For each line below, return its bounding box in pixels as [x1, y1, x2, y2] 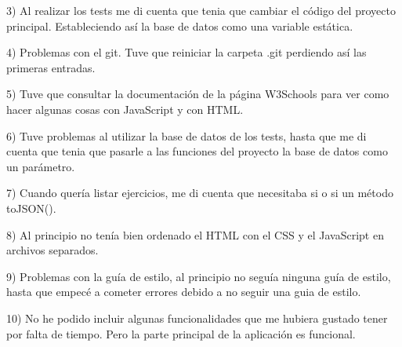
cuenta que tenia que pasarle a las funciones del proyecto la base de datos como [6, 143, 388, 159]
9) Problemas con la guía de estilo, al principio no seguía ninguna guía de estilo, [6, 268, 391, 284]
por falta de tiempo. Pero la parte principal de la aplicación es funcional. [6, 325, 356, 342]
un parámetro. [6, 158, 75, 174]
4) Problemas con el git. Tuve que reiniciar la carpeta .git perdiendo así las [6, 44, 367, 60]
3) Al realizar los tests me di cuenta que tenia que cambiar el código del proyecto [6, 2, 396, 18]
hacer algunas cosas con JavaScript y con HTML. [6, 100, 244, 117]
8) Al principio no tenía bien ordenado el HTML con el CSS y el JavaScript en [6, 226, 384, 243]
